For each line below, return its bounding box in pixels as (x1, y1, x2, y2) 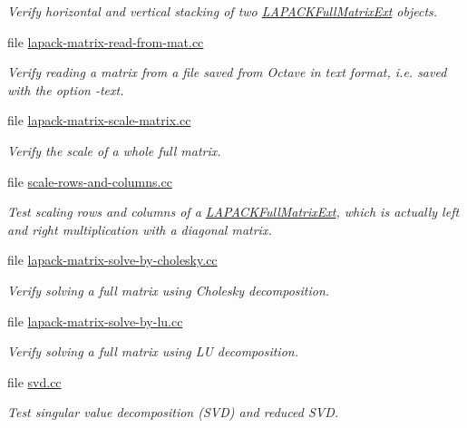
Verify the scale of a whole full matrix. (7, 141, 221, 160)
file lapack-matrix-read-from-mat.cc (7, 32, 204, 51)
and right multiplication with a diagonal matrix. (7, 219, 272, 238)
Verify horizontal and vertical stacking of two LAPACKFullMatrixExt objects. (7, 2, 438, 20)
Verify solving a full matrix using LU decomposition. (7, 342, 298, 361)
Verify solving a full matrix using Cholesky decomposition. (7, 280, 330, 299)
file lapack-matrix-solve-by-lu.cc (7, 311, 183, 330)
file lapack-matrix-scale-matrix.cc (7, 111, 191, 130)
